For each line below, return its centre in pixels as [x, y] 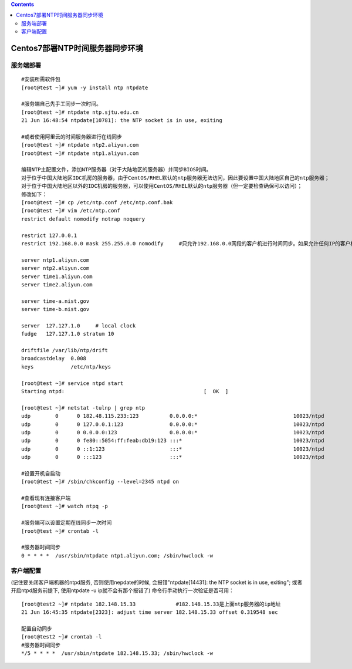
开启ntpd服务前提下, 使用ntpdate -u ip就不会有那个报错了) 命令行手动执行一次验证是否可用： [123, 590]
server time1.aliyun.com [57, 276]
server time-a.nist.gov [55, 301]
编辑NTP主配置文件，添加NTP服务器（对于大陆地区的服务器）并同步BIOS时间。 [116, 170]
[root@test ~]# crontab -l [60, 531]
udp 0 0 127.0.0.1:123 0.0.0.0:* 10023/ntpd [173, 424]
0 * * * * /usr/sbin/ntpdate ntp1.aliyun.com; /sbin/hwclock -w [117, 555]
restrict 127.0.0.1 [49, 235]
